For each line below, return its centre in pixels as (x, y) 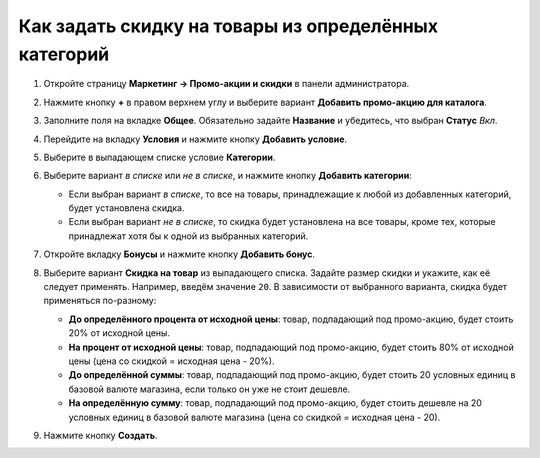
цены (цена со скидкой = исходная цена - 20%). (171, 361)
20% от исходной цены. (119, 333)
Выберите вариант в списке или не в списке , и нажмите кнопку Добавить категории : (227, 176)
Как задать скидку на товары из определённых (228, 26)
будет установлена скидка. (126, 208)
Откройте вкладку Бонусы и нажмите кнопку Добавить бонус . (179, 254)
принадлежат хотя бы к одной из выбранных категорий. (188, 236)
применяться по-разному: (100, 301)
